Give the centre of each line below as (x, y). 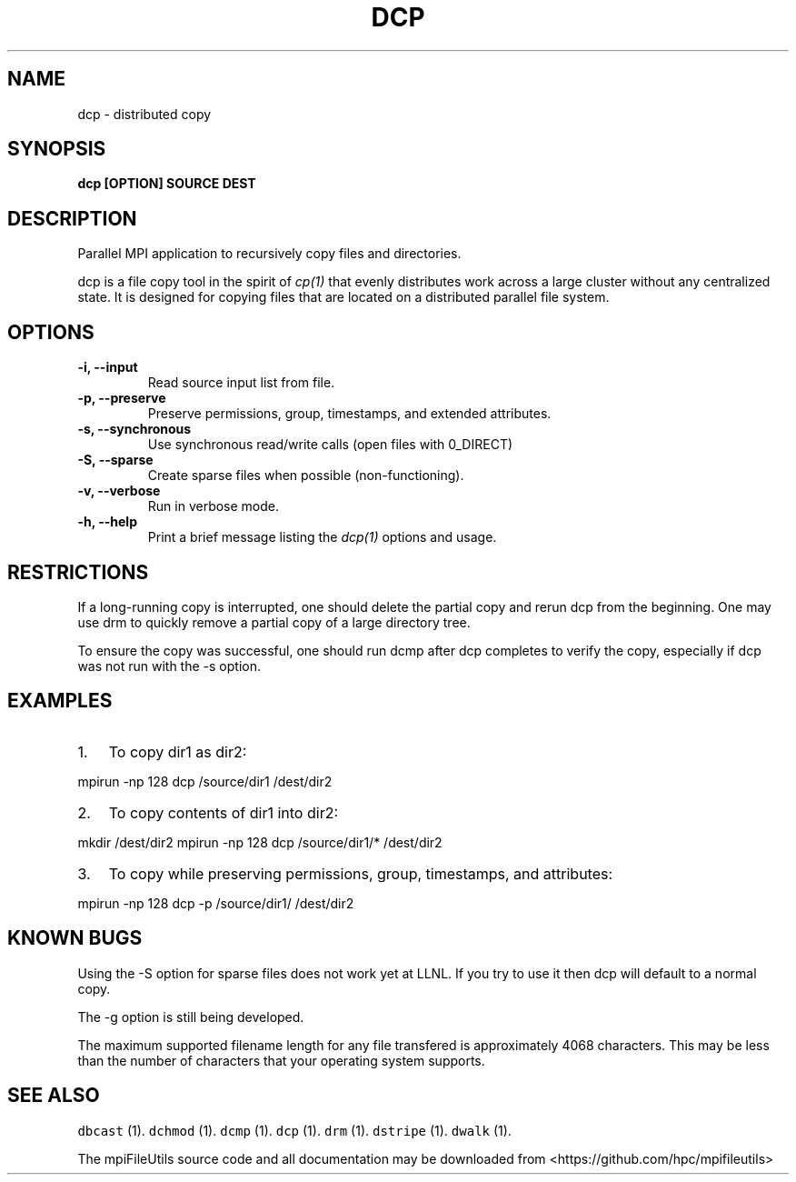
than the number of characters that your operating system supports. (281, 1060)
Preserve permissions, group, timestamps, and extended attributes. (349, 414)
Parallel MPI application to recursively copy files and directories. (269, 254)
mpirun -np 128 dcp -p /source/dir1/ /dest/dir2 (216, 903)
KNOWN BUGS (75, 938)
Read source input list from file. (241, 383)
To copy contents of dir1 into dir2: (224, 812)
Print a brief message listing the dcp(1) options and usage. (322, 537)
